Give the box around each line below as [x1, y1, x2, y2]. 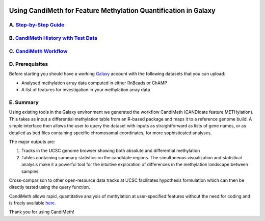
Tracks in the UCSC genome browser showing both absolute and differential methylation [21, 147, 200, 154]
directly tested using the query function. [9, 184, 90, 190]
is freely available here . [9, 200, 56, 206]
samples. [21, 168, 40, 174]
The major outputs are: [9, 139, 55, 145]
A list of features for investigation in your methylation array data [21, 87, 151, 93]
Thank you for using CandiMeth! [9, 209, 75, 215]
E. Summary [9, 99, 39, 105]
